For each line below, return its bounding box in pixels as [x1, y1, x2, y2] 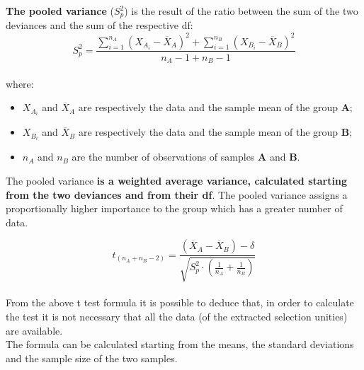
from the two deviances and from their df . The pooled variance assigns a [6, 187, 348, 202]
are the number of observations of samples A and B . [72, 149, 300, 164]
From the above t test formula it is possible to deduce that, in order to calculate [6, 295, 354, 310]
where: [6, 76, 34, 91]
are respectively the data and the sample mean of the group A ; [78, 100, 353, 115]
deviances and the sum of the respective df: [6, 18, 193, 33]
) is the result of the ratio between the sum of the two [124, 4, 358, 18]
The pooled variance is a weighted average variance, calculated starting [6, 173, 347, 187]
